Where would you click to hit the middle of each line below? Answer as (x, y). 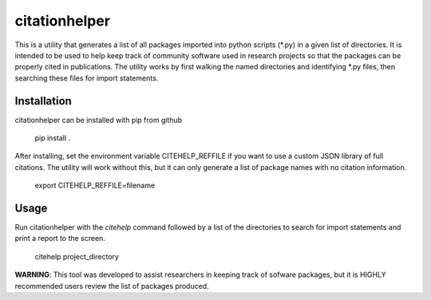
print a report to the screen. (60, 239)
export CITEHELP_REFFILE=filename (95, 186)
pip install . (53, 138)
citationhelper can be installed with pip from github (99, 120)
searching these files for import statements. (87, 78)
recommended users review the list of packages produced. (112, 286)
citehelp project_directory (77, 256)
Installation (43, 101)
